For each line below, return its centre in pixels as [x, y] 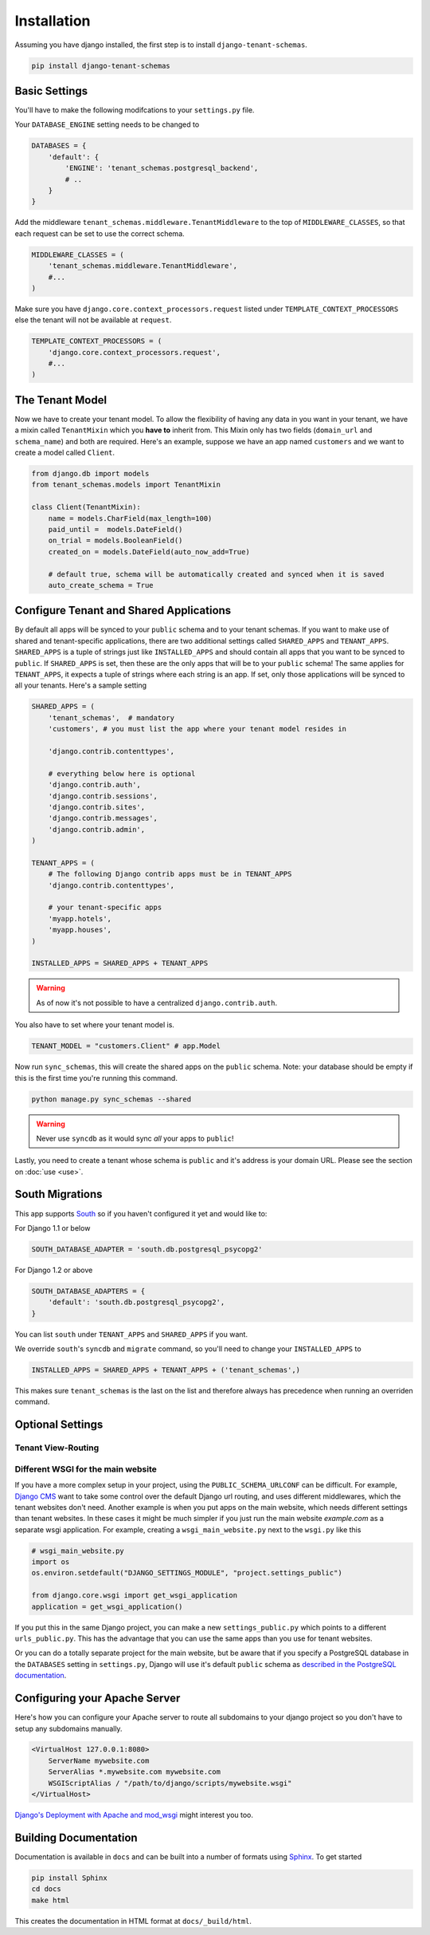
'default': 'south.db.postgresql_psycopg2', [137, 1302]
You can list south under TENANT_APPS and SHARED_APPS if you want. [131, 1334]
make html [51, 1900]
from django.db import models [90, 474]
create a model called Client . [65, 453]
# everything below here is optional [122, 773]
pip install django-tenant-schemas [101, 65]
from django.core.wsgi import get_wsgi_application [135, 1596]
